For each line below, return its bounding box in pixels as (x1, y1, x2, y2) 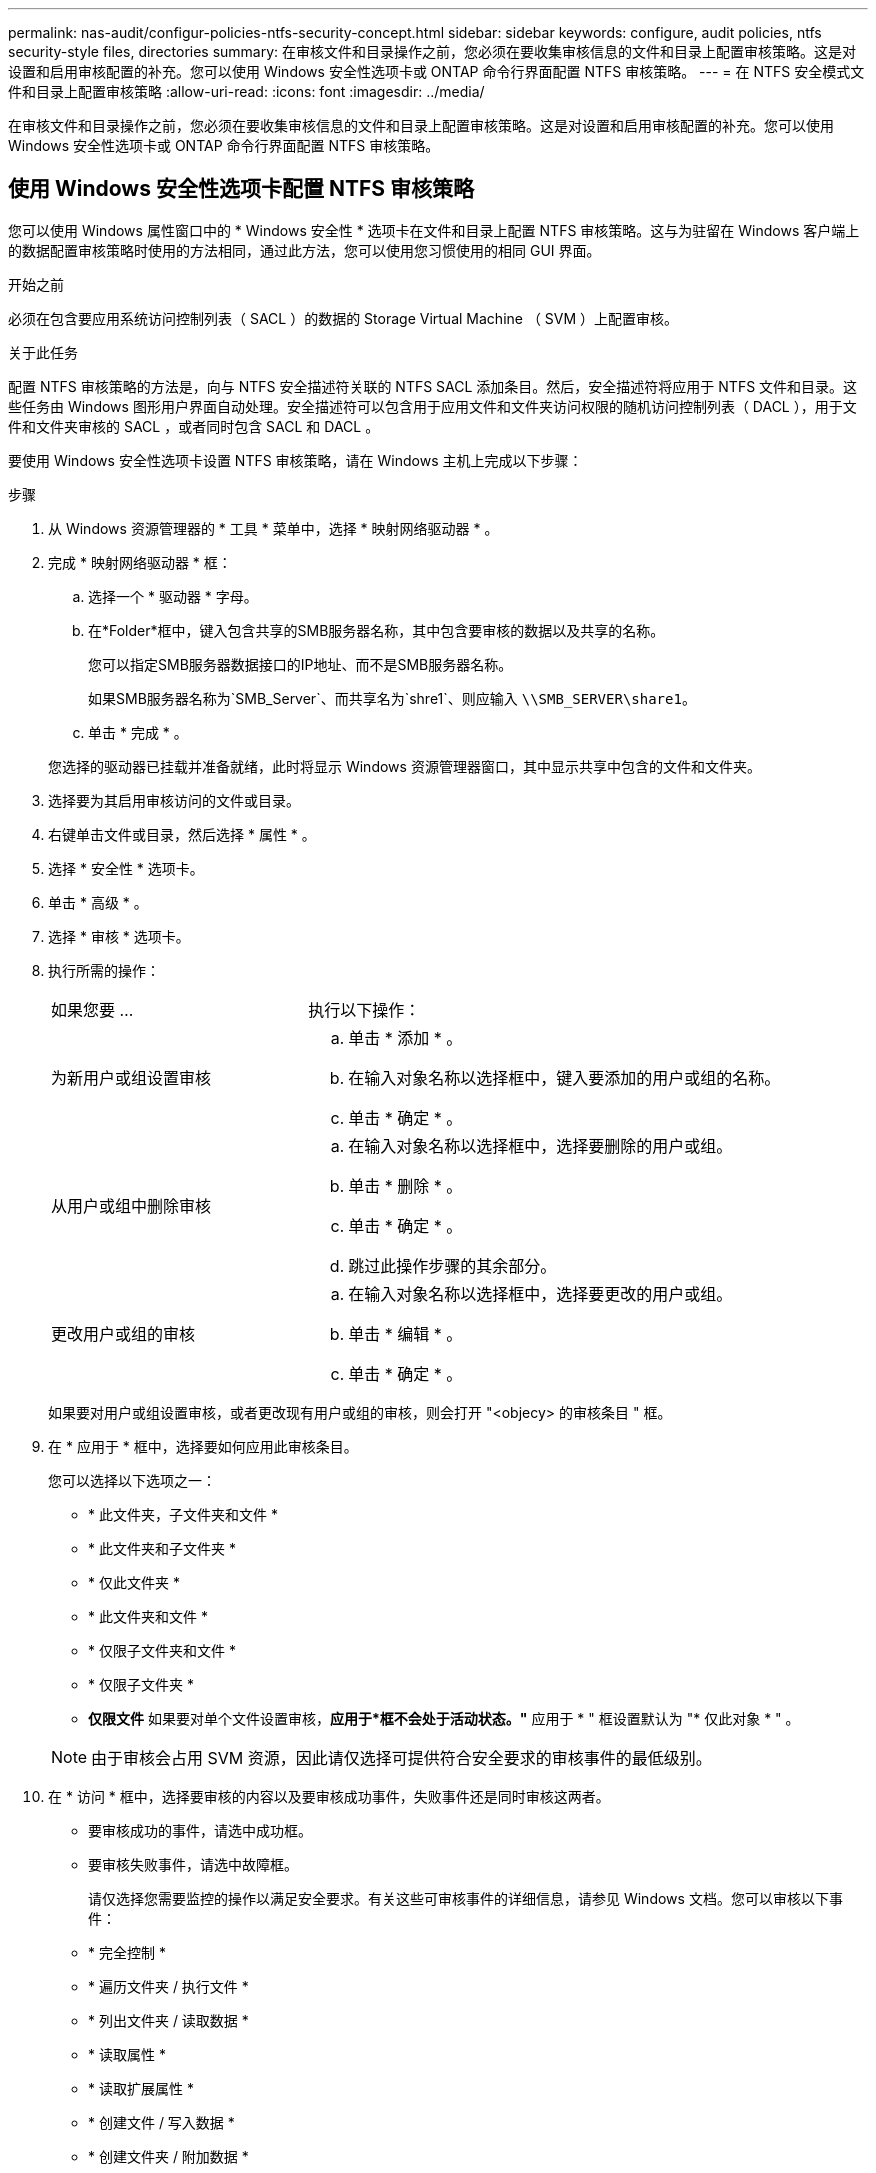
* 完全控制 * (88, 1943, 166, 1961)
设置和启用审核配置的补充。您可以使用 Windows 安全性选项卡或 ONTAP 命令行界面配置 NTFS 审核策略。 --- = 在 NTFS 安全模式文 (8, 63, 865, 80)
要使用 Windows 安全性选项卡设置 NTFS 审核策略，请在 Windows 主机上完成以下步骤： (8, 451, 583, 469)
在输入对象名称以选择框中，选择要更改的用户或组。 (348, 1283, 733, 1304)
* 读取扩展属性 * (88, 2079, 194, 2097)
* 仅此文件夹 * (88, 1573, 180, 1591)
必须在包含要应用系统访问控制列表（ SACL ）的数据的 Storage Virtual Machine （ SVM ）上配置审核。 (8, 309, 679, 327)
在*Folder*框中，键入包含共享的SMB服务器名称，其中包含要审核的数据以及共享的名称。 (88, 621, 665, 639)
